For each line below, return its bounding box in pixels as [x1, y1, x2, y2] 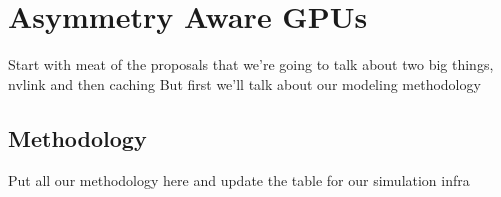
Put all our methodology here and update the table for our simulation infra [8, 169, 470, 190]
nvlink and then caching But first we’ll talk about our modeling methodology [8, 73, 481, 94]
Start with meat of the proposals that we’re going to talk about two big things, [8, 54, 494, 75]
